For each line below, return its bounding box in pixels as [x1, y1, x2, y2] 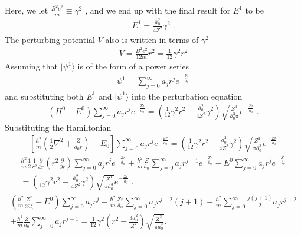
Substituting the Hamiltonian [5, 121, 112, 134]
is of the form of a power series [77, 60, 189, 72]
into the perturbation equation [132, 90, 243, 102]
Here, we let [5, 4, 48, 16]
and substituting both [5, 90, 84, 102]
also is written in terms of [105, 33, 199, 45]
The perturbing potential [5, 33, 95, 45]
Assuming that [5, 60, 58, 72]
